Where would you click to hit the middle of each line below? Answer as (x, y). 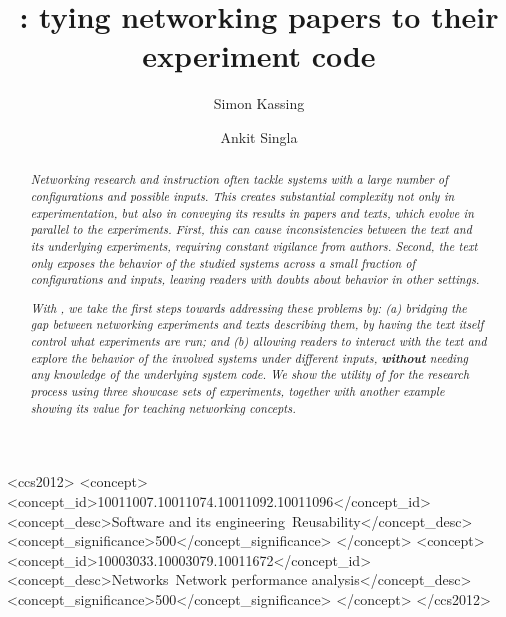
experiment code (259, 55)
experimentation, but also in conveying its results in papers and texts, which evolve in (252, 212)
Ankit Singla (259, 136)
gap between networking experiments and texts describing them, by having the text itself (257, 324)
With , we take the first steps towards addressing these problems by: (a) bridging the (248, 307)
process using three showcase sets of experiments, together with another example (237, 391)
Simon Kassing (259, 103)
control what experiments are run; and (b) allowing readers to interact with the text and (258, 341)
